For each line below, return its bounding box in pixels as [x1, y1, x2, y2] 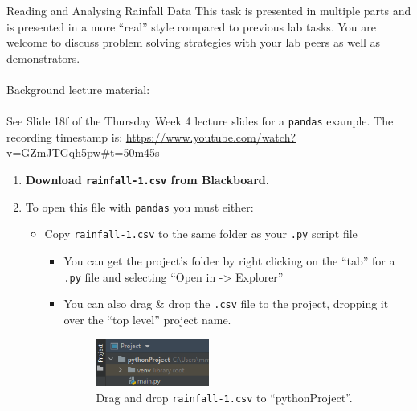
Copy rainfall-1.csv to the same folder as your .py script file [44, 225, 358, 242]
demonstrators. [6, 49, 80, 66]
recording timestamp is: [6, 128, 123, 145]
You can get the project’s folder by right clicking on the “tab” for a [63, 252, 395, 269]
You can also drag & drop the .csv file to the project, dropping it [63, 295, 389, 312]
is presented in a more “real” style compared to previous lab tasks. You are [6, 18, 376, 35]
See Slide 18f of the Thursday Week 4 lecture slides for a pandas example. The [6, 113, 394, 129]
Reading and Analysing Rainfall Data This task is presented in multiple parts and [6, 2, 411, 18]
